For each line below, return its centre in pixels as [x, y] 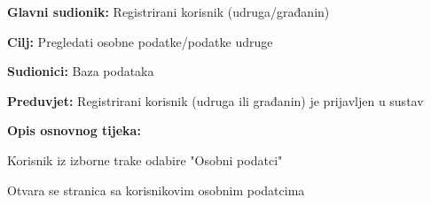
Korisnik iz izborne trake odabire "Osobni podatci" [145, 159]
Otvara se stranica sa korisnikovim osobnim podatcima [156, 190]
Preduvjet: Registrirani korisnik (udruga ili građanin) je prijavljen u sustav [215, 100]
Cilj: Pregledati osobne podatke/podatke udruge [140, 41]
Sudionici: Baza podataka [81, 71]
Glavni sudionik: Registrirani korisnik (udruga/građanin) [168, 11]
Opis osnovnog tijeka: [74, 130]
